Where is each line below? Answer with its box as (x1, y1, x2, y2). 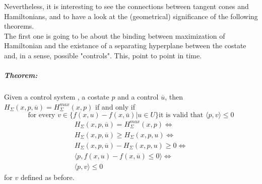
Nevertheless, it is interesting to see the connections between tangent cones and (4, 1, 249, 11)
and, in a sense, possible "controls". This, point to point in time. (4, 50, 202, 60)
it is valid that (158, 112, 204, 119)
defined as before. (20, 171, 75, 182)
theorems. (4, 21, 34, 31)
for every (28, 112, 55, 119)
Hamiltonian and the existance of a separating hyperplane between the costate (4, 40, 246, 51)
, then (165, 91, 183, 102)
